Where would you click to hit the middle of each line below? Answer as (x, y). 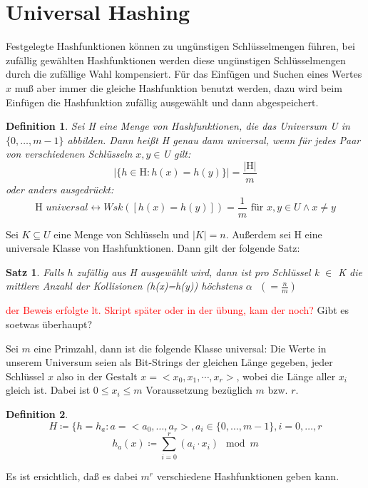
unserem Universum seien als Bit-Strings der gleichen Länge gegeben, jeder (169, 362)
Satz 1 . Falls (35, 271)
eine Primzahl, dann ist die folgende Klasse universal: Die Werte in (180, 348)
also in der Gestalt (97, 376)
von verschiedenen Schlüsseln (69, 154)
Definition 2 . (37, 413)
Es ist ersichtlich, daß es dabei (72, 476)
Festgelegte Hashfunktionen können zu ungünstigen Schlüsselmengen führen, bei (180, 46)
